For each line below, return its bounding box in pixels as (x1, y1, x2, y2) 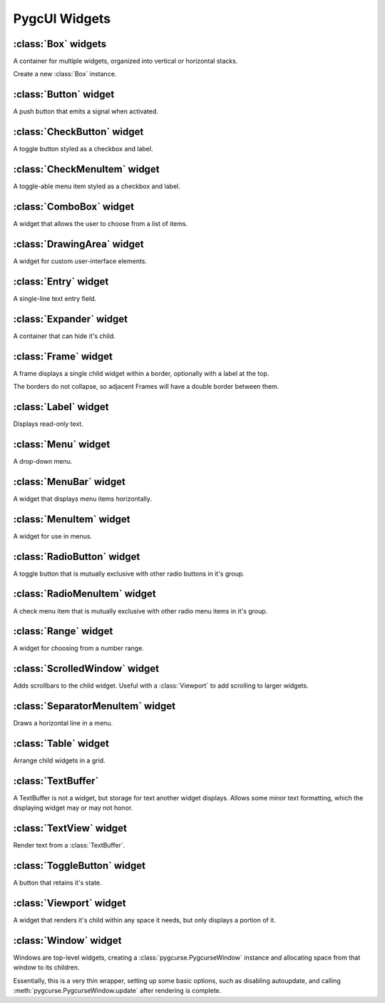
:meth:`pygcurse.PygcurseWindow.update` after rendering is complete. (13, 987, 222, 995)
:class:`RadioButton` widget (13, 550, 140, 563)
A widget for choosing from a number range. (13, 644, 144, 653)
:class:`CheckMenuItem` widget (13, 163, 160, 175)
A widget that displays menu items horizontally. (13, 494, 153, 503)
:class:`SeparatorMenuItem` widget (13, 700, 176, 713)
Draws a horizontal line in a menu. (13, 719, 113, 728)
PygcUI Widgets (13, 11, 111, 26)
